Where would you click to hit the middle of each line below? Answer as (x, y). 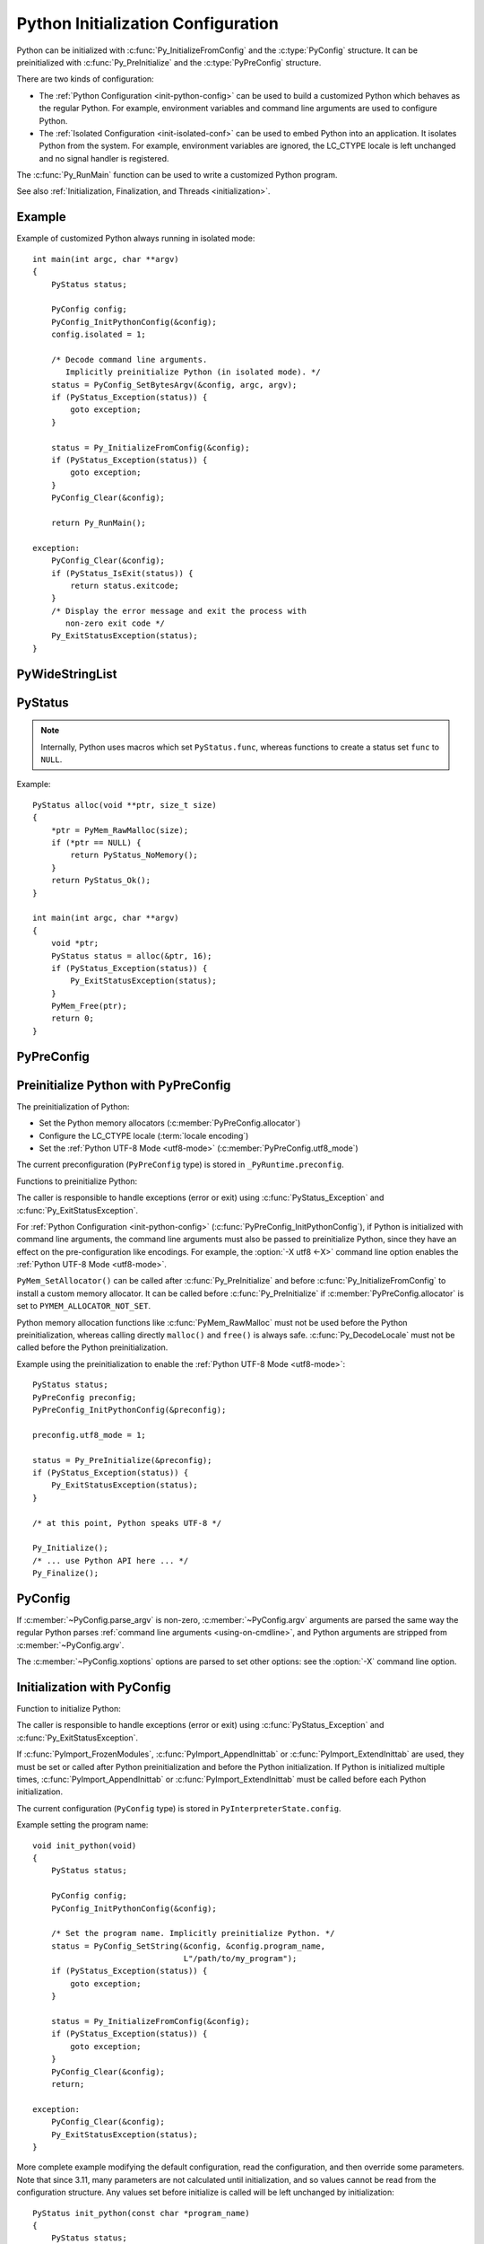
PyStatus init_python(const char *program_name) (141, 2213)
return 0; (72, 1018)
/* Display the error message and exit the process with (178, 611)
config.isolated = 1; (99, 335)
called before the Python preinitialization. (92, 1347)
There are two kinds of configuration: (85, 79)
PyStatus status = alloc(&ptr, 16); (131, 955)
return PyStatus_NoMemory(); (134, 855)
